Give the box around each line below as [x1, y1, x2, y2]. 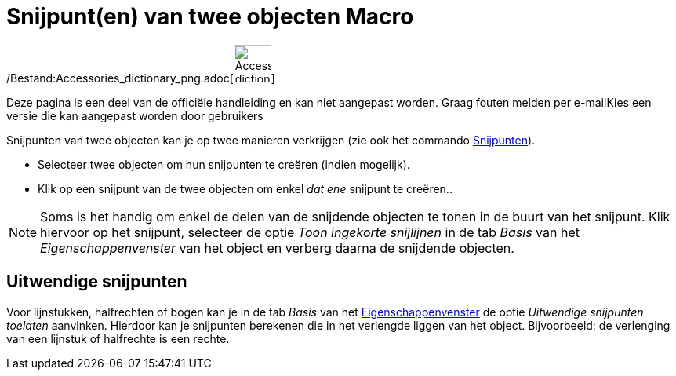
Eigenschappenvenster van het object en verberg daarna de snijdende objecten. [40, 239, 514, 256]
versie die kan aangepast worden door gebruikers [6, 108, 263, 122]
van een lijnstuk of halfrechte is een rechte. [6, 331, 230, 345]
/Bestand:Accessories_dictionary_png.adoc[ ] [6, 71, 275, 85]
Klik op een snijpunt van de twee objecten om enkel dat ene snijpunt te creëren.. [38, 181, 452, 195]
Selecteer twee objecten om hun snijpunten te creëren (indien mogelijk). [38, 157, 410, 171]
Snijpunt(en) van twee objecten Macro [6, 3, 414, 30]
